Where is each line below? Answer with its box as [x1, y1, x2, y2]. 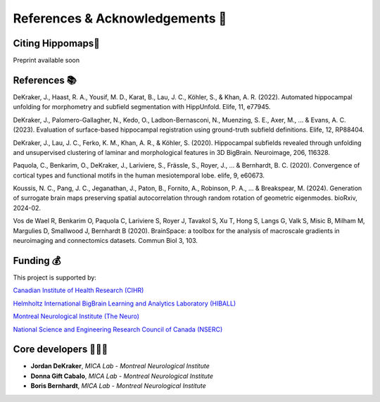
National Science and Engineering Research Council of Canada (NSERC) [13, 325, 223, 334]
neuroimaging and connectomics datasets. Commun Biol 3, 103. [13, 237, 198, 245]
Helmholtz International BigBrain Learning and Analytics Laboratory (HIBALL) [13, 299, 236, 308]
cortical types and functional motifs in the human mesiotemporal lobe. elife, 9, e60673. [13, 171, 265, 180]
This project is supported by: [13, 273, 96, 282]
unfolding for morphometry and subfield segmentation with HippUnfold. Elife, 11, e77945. [13, 103, 271, 111]
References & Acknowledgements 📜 [13, 11, 227, 26]
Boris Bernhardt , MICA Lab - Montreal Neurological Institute [30, 382, 207, 390]
